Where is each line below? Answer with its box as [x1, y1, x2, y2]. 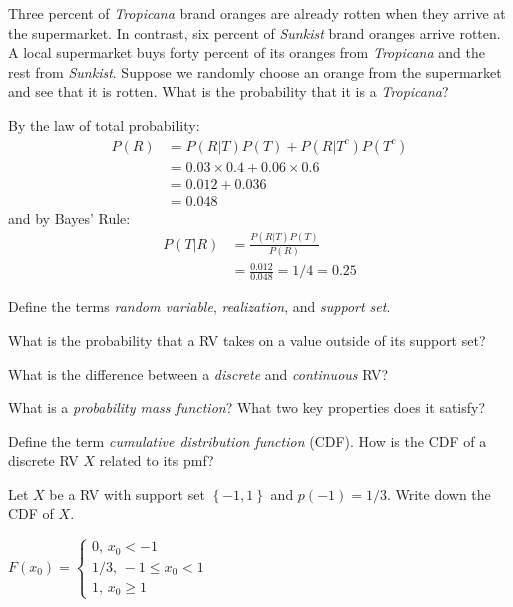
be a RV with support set [49, 483, 205, 504]
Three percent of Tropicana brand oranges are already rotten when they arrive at [8, 3, 506, 23]
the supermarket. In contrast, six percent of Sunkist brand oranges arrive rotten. [8, 22, 501, 43]
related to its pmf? [99, 450, 214, 471]
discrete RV [8, 450, 79, 471]
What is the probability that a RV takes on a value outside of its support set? [8, 329, 486, 350]
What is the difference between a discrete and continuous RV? [8, 363, 389, 384]
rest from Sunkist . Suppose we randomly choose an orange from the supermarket [8, 61, 502, 82]
